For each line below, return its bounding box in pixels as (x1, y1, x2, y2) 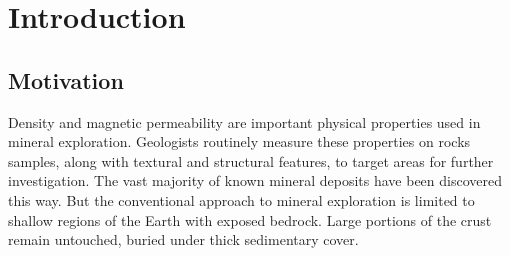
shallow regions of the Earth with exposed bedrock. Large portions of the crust (8, 209, 492, 230)
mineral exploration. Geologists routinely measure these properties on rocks (8, 131, 471, 152)
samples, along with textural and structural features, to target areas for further (8, 150, 494, 171)
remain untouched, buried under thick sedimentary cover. (8, 229, 359, 250)
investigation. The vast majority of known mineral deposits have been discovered (8, 170, 502, 191)
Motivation (8, 64, 124, 95)
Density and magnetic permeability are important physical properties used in (8, 111, 481, 132)
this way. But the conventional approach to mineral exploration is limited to (8, 189, 475, 210)
